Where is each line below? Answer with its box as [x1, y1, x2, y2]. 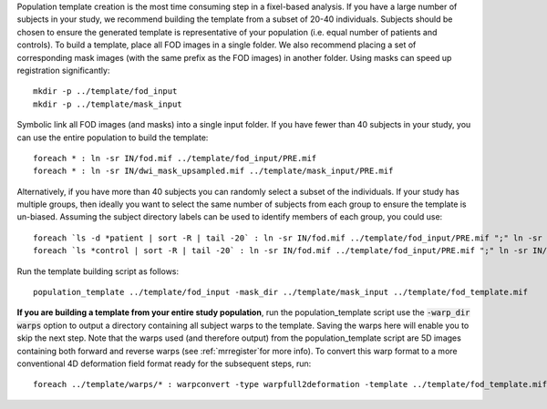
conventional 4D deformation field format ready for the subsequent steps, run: [16, 358, 312, 369]
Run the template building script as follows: [16, 265, 180, 277]
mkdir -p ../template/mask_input [33, 98, 182, 109]
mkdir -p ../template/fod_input [33, 87, 178, 97]
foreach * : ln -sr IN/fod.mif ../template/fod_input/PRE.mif [33, 153, 317, 163]
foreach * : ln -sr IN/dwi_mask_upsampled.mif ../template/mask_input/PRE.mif [33, 166, 394, 177]
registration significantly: [16, 65, 110, 76]
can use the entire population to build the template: [16, 132, 209, 143]
